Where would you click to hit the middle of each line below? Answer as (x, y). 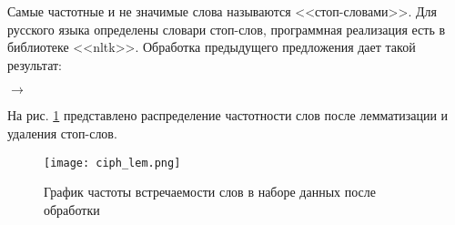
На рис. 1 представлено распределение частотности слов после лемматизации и (228, 115)
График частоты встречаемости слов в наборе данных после (210, 192)
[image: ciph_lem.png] (112, 163)
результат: (35, 64)
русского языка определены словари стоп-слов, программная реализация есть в (227, 29)
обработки (72, 209)
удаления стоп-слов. (62, 133)
